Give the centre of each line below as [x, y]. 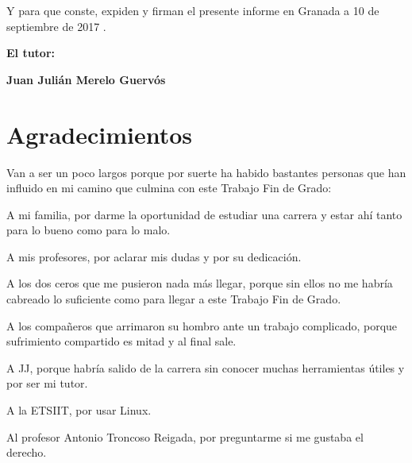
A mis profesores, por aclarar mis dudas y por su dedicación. [154, 256]
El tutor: [31, 53]
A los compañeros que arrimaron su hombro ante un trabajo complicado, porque [202, 325]
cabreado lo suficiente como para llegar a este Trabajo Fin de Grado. [174, 299]
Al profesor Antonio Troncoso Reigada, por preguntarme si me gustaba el [185, 436]
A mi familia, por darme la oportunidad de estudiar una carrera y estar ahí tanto [204, 214]
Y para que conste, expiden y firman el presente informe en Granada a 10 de [193, 10]
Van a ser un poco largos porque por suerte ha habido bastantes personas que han [206, 172]
